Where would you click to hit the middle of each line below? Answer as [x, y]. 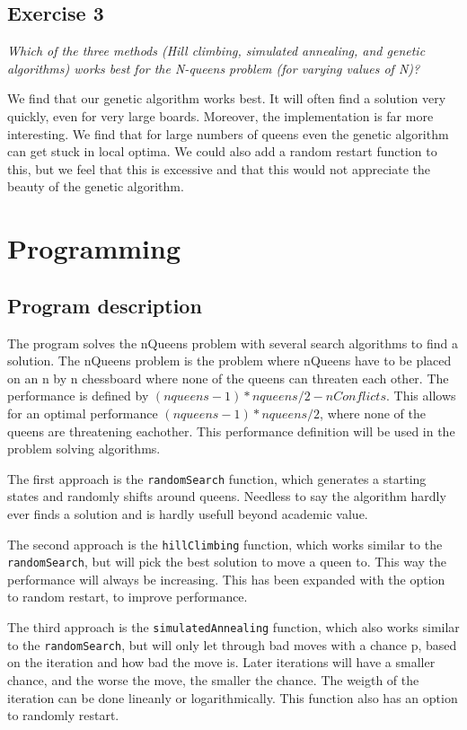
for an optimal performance [83, 413]
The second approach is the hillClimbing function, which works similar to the [225, 544]
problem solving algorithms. [84, 449]
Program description [105, 305]
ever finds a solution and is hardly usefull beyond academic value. [188, 513]
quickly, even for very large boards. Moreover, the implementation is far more [220, 115]
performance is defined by [78, 396]
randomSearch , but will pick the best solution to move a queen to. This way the [227, 562]
